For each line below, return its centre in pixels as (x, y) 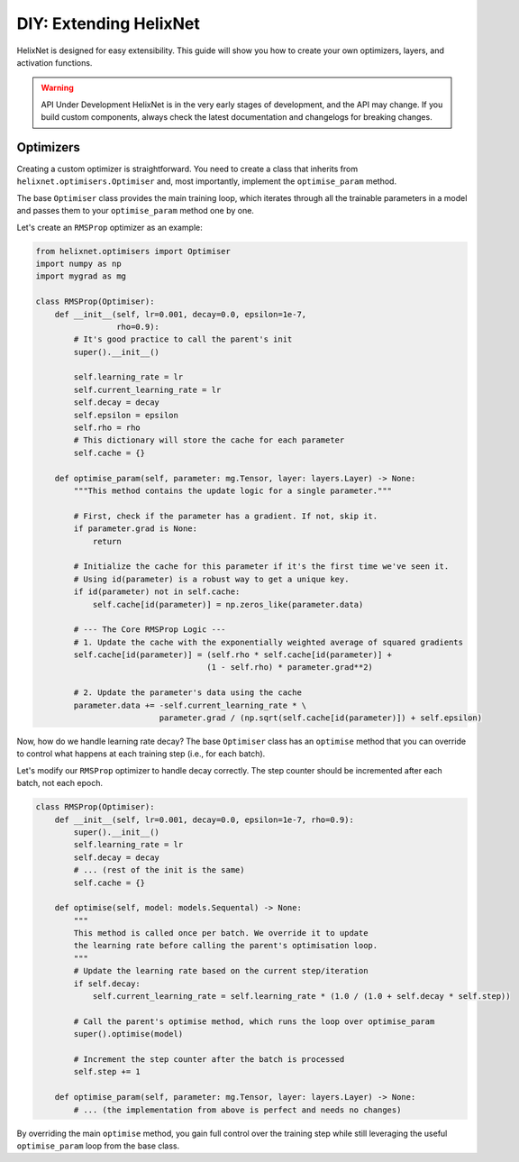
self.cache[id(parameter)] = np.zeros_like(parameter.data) (228, 604)
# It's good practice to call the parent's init (183, 339)
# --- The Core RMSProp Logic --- (150, 630)
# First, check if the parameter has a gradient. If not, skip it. (226, 516)
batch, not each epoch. (60, 783)
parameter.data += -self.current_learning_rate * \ (190, 705)
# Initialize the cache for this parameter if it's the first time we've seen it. (261, 567)
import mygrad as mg (81, 276)
